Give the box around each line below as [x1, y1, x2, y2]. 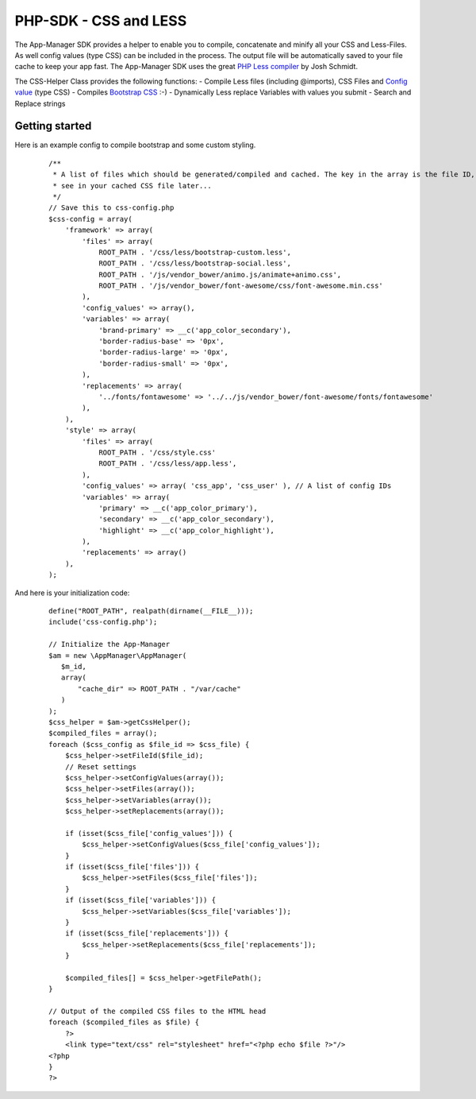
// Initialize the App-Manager [48, 640, 171, 649]
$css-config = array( [48, 215, 132, 223]
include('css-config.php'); [48, 617, 158, 627]
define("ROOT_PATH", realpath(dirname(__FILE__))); [48, 606, 254, 616]
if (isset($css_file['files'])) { [64, 862, 200, 872]
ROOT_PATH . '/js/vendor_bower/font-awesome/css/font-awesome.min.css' [98, 281, 384, 290]
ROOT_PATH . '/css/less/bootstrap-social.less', [98, 259, 291, 268]
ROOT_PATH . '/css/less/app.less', [98, 459, 237, 468]
